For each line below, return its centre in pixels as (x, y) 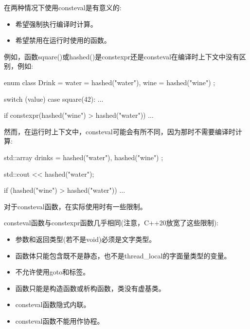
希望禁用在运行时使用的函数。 (63, 40)
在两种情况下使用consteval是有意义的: (63, 7)
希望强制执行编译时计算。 (56, 24)
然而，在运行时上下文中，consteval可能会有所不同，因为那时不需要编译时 (120, 131)
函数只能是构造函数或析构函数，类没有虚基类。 (90, 288)
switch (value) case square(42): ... (54, 99)
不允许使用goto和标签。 (53, 272)
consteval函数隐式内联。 (53, 304)
